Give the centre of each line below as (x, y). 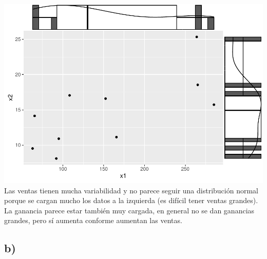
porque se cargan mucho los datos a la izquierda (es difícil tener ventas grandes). (131, 200)
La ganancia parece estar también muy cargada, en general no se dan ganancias (129, 210)
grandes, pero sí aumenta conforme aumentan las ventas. (93, 220)
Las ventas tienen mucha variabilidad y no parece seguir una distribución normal (131, 190)
